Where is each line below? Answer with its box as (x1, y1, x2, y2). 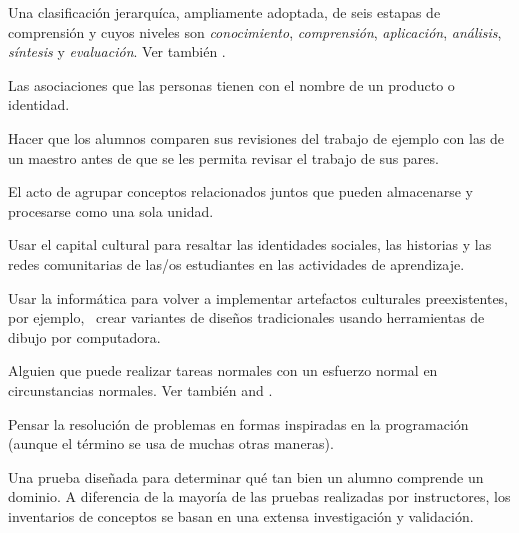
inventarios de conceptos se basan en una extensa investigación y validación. (8, 505, 474, 526)
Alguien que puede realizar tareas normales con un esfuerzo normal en (8, 360, 438, 381)
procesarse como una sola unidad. (8, 200, 214, 221)
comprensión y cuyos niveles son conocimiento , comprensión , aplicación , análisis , (8, 21, 502, 42)
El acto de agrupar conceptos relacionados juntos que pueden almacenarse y (8, 181, 473, 202)
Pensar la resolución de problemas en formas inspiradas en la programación (8, 413, 469, 434)
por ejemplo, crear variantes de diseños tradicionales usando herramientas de (8, 307, 485, 328)
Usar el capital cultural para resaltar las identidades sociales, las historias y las (8, 234, 492, 255)
